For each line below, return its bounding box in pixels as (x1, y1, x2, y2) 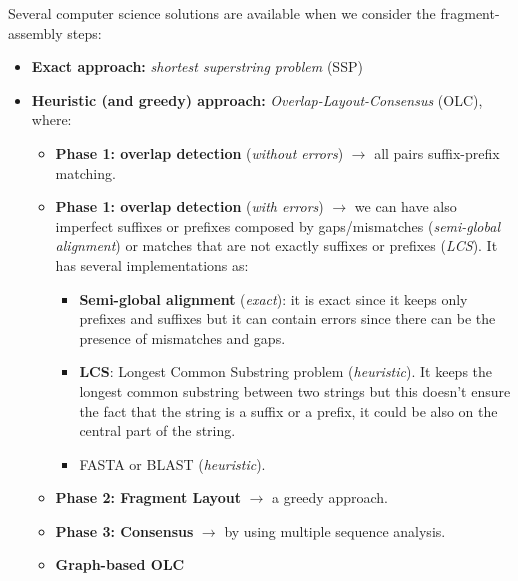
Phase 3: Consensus (55, 520, 194, 541)
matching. (55, 162, 116, 183)
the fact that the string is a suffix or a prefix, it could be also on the (79, 400, 498, 421)
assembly (8, 22, 63, 43)
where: (31, 109, 72, 130)
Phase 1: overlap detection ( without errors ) (55, 142, 344, 163)
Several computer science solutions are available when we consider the (8, 3, 436, 23)
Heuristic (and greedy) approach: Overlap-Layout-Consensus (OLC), (31, 89, 483, 110)
